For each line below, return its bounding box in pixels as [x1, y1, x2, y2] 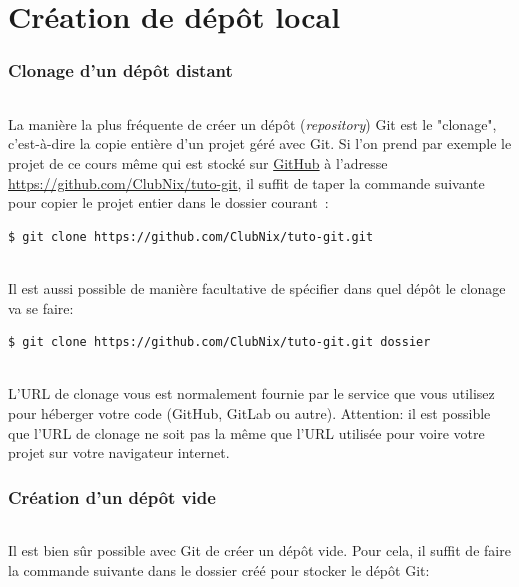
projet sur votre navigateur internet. [8, 442, 230, 463]
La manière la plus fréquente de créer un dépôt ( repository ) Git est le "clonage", [8, 113, 497, 134]
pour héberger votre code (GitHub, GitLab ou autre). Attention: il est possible [8, 402, 491, 423]
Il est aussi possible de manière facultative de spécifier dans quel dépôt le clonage [8, 278, 506, 298]
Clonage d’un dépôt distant [8, 58, 233, 83]
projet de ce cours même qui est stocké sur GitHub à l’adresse [8, 153, 388, 174]
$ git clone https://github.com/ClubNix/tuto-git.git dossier [8, 335, 431, 350]
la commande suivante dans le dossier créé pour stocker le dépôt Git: [8, 559, 430, 580]
